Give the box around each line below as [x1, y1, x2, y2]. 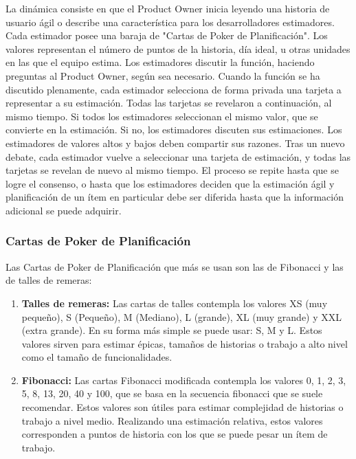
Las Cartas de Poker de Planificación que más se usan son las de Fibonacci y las [5, 259, 344, 273]
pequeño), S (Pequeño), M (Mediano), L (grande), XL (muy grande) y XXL [21, 309, 342, 324]
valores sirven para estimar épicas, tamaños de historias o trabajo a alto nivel [21, 336, 348, 350]
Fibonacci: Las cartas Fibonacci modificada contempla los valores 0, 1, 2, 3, [21, 372, 346, 387]
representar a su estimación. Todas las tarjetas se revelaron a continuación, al [5, 96, 332, 110]
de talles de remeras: [5, 273, 92, 287]
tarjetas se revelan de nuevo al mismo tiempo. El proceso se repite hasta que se [5, 163, 339, 177]
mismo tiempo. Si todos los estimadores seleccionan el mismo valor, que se [5, 109, 318, 123]
